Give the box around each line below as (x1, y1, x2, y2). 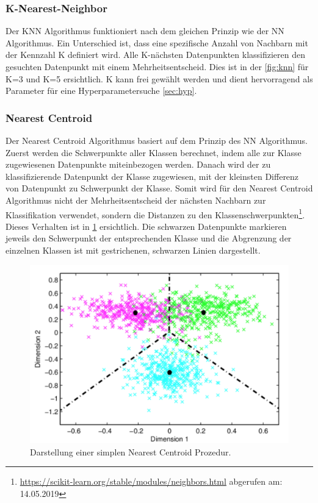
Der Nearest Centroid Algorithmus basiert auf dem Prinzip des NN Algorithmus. (5, 134, 308, 146)
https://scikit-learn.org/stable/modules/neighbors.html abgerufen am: (20, 475, 283, 488)
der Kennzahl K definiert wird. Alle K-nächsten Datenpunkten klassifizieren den (5, 48, 306, 61)
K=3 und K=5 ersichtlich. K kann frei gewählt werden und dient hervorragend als (5, 72, 313, 85)
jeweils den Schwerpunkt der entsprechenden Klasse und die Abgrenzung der (5, 232, 292, 244)
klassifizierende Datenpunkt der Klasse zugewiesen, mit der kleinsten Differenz (5, 169, 299, 182)
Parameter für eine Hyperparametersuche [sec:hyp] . (5, 84, 197, 97)
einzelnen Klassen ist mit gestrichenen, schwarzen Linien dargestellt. (5, 244, 261, 256)
